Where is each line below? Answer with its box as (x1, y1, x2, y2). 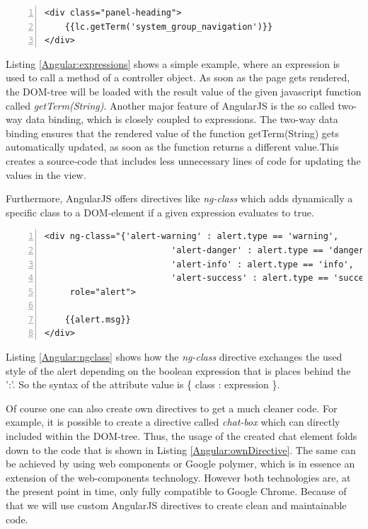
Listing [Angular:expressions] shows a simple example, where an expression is (6, 56, 340, 71)
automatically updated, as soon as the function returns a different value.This (6, 139, 339, 154)
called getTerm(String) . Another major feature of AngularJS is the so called (6, 98, 335, 112)
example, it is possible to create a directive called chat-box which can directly (6, 414, 340, 429)
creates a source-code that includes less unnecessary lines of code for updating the (6, 153, 361, 168)
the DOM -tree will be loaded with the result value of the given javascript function (6, 83, 362, 98)
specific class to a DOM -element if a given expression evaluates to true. (6, 204, 314, 219)
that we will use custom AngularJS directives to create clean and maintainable (6, 498, 347, 512)
